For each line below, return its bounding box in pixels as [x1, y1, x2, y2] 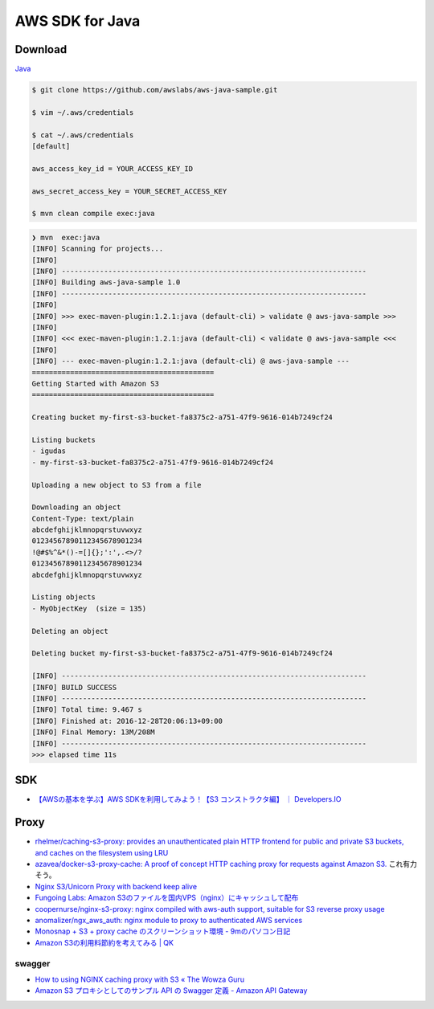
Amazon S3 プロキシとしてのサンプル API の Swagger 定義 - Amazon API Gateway [35, 986, 308, 995]
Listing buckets [31, 435, 96, 444]
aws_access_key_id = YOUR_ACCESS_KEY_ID [31, 164, 193, 173]
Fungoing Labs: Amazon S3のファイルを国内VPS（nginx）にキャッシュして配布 [35, 893, 299, 903]
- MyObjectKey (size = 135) [31, 603, 147, 613]
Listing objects [31, 593, 96, 602]
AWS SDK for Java [14, 12, 141, 30]
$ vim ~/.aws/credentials [31, 108, 134, 116]
